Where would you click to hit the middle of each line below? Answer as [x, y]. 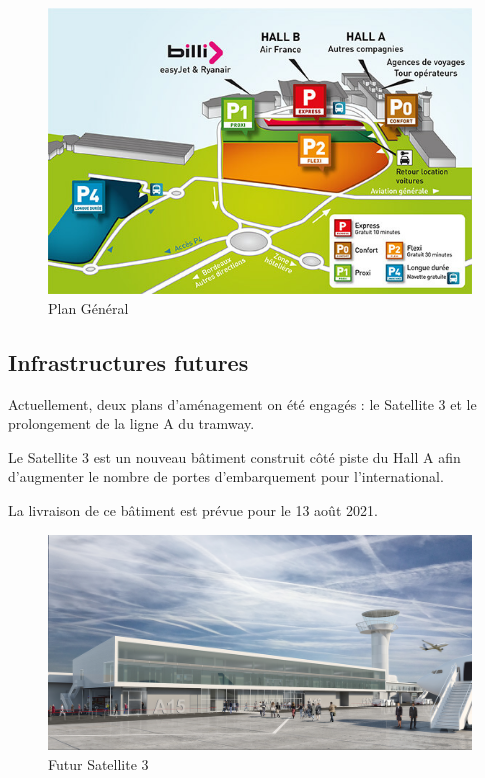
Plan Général [88, 307]
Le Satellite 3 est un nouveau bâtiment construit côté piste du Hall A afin [234, 456]
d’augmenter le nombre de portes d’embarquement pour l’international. [226, 476]
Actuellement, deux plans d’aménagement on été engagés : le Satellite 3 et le [242, 403]
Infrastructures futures [128, 361]
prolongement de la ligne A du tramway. [131, 423]
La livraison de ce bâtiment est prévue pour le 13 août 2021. [193, 510]
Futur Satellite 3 [98, 763]
